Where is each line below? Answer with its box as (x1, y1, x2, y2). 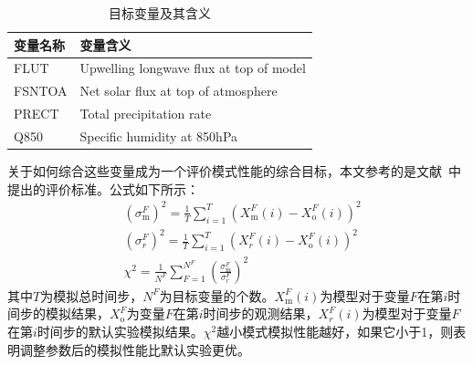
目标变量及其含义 (108, 4, 211, 22)
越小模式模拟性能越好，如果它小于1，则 (216, 322, 454, 341)
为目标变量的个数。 (159, 286, 275, 305)
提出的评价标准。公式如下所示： (7, 179, 199, 198)
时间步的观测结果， (203, 304, 319, 323)
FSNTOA (14, 81, 68, 100)
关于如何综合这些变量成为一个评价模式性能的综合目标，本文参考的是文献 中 (7, 162, 461, 181)
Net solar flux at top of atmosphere (79, 81, 278, 100)
